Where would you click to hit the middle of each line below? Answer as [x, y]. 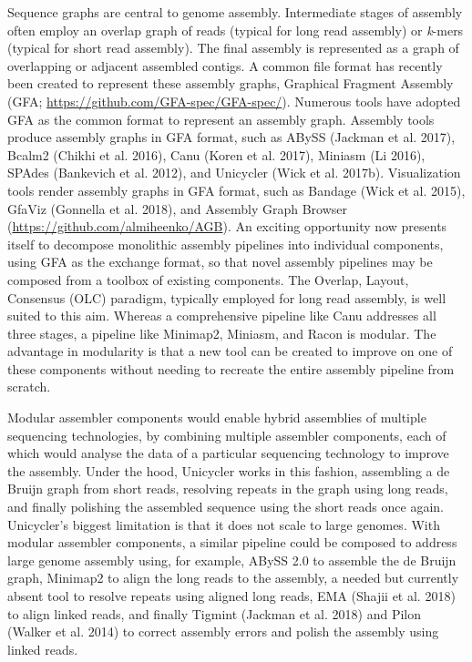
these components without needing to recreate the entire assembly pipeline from [231, 368]
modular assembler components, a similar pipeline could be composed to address [232, 542]
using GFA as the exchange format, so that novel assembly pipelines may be [220, 262]
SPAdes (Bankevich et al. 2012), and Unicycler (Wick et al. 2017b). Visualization [234, 173]
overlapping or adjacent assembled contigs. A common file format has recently [225, 65]
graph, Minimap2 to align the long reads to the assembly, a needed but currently [233, 578]
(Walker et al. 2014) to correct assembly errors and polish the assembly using [223, 631]
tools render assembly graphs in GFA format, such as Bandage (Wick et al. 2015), [236, 190]
